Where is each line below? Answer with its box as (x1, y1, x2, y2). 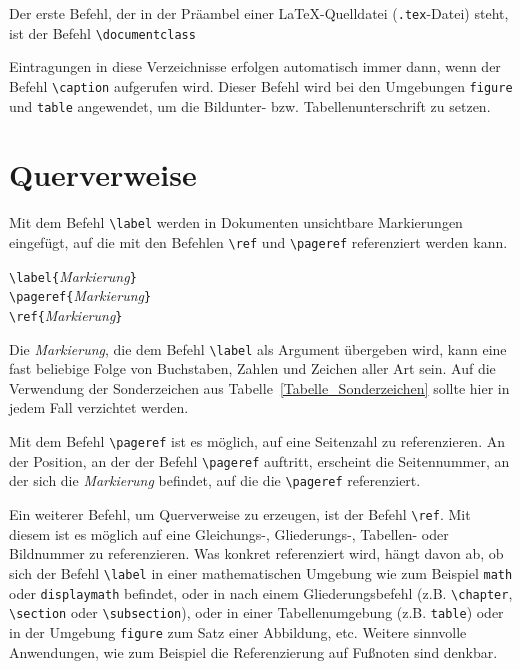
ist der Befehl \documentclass (9, 22, 196, 43)
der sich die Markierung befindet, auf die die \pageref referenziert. (9, 470, 421, 491)
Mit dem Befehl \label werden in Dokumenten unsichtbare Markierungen (9, 212, 463, 233)
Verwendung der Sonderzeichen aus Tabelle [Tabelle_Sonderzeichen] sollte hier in (9, 377, 510, 398)
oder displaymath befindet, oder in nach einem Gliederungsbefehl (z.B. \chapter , (9, 582, 513, 603)
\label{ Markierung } (9, 265, 137, 286)
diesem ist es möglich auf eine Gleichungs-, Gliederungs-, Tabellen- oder (9, 523, 449, 544)
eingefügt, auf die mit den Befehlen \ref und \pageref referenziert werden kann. (9, 232, 508, 252)
